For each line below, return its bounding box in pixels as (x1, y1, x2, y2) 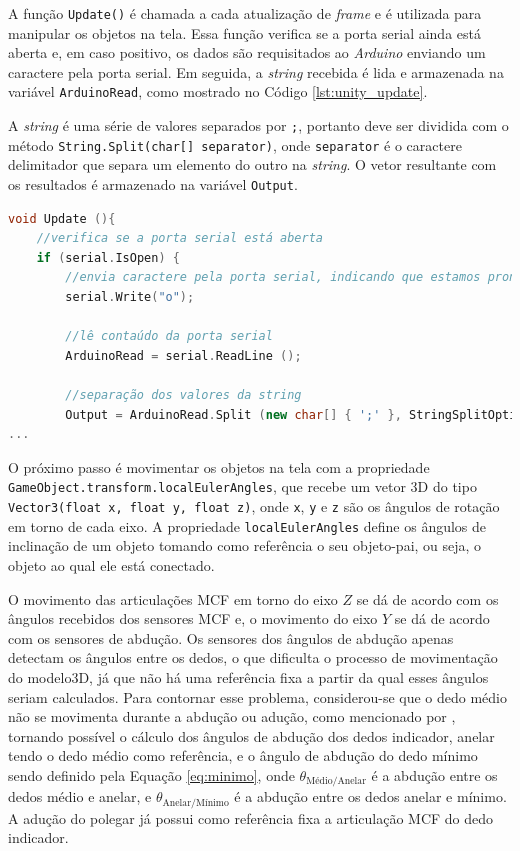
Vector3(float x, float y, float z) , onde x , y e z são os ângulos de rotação (8, 496, 500, 517)
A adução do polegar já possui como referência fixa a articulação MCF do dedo (8, 807, 494, 828)
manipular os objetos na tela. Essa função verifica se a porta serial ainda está (8, 22, 481, 43)
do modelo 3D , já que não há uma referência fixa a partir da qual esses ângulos (8, 666, 489, 687)
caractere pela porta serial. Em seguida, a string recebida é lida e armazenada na (8, 61, 504, 82)
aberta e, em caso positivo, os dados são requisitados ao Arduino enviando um (8, 42, 486, 63)
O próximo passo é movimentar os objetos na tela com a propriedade (8, 456, 430, 477)
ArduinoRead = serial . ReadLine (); (65, 348, 302, 363)
